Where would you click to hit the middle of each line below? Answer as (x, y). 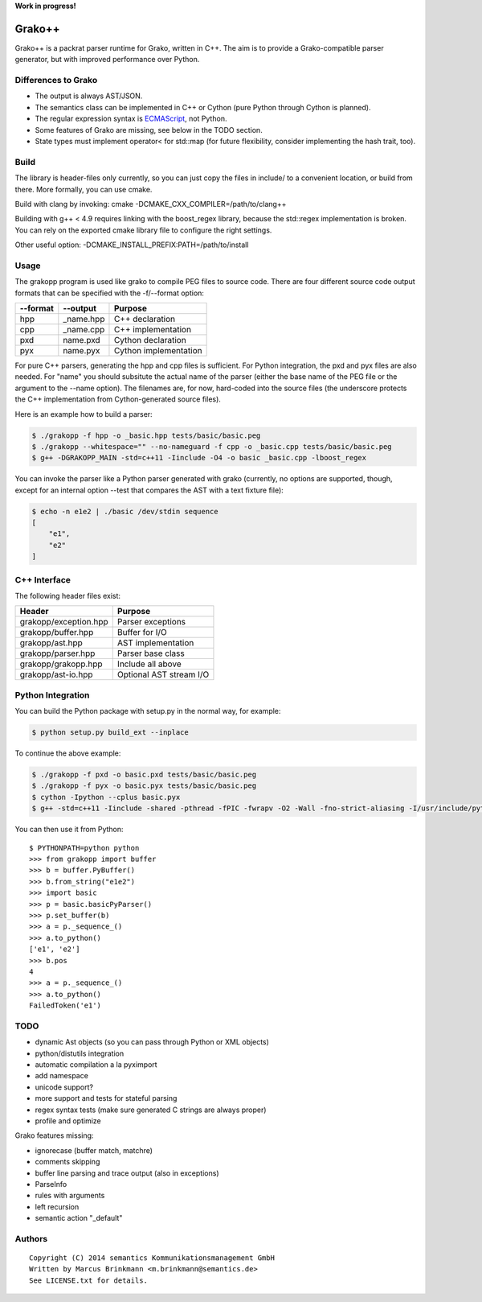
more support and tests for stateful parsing (106, 1098)
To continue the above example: (68, 753)
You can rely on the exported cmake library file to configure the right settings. (143, 230)
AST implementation (155, 643)
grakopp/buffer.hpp (57, 632)
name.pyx (82, 351)
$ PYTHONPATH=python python (84, 848)
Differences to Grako (56, 80)
